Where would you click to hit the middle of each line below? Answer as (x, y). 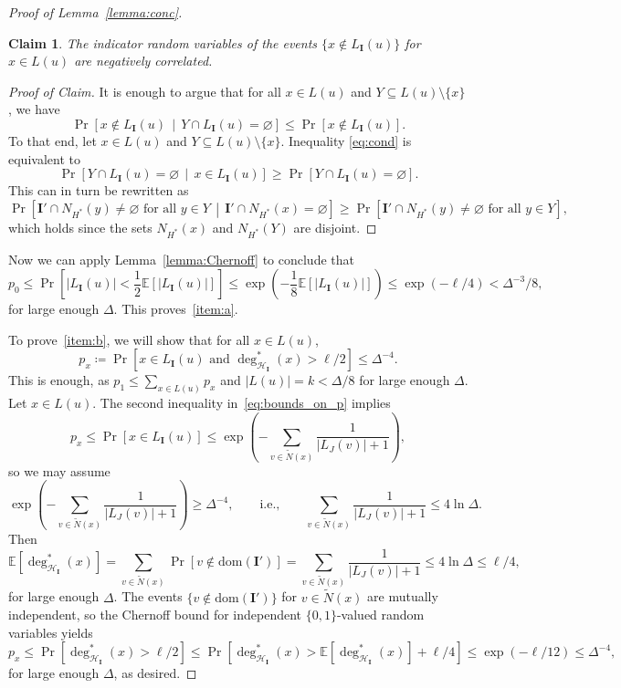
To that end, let (53, 140)
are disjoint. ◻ (335, 227)
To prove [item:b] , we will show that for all (129, 339)
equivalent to (44, 158)
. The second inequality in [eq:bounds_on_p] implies (242, 403)
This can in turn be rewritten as (99, 190)
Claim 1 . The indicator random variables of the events (163, 42)
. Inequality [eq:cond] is (346, 140)
